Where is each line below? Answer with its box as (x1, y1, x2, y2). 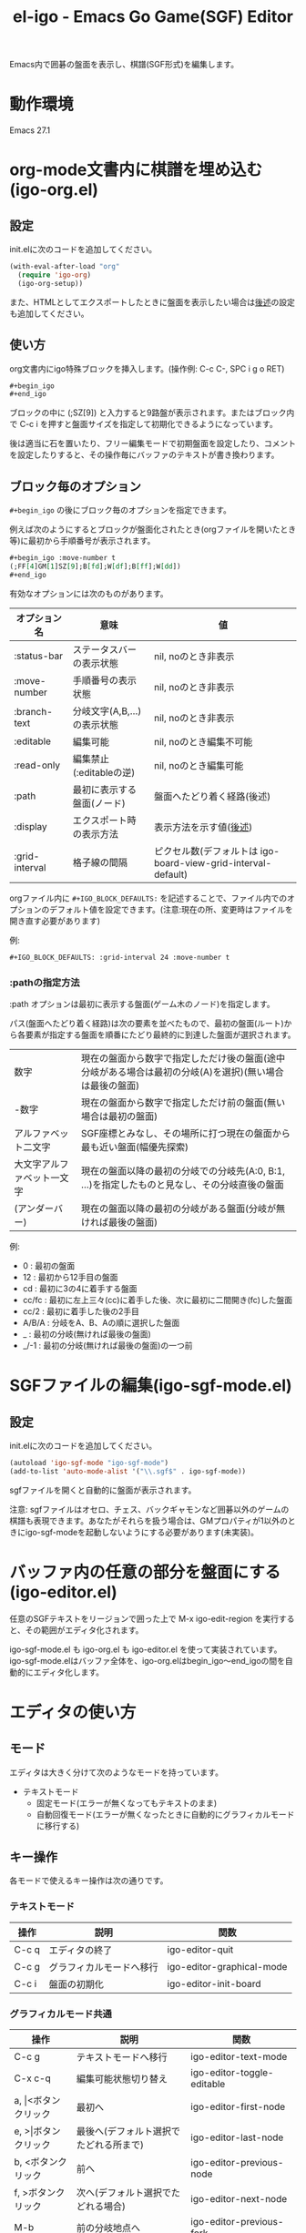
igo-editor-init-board (167, 1977, 261, 1990)
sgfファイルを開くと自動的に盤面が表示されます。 (9, 1484, 197, 1495)
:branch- (14, 705, 53, 718)
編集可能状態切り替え (76, 2073, 168, 2085)
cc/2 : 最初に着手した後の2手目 (22, 1305, 139, 1317)
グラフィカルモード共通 (9, 2007, 112, 2020)
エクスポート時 (72, 813, 137, 826)
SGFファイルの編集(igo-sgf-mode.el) (9, 1375, 293, 1396)
